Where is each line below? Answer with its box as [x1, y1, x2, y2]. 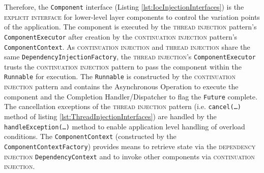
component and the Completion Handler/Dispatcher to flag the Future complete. [4, 91, 257, 101]
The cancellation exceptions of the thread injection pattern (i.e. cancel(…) [4, 101, 241, 112]
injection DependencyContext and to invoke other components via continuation [4, 151, 255, 161]
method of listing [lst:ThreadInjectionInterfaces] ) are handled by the [4, 111, 217, 121]
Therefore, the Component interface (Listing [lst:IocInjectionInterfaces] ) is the [4, 2, 244, 12]
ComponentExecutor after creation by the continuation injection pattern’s [4, 31, 238, 42]
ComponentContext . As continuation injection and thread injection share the [4, 41, 250, 52]
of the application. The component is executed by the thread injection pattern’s [4, 21, 257, 32]
